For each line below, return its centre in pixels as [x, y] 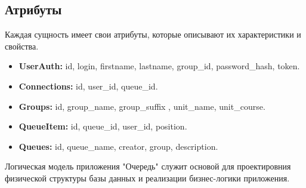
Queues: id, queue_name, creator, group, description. [118, 146]
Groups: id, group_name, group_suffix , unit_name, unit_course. [142, 106]
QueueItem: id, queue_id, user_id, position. [103, 126]
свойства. [22, 46]
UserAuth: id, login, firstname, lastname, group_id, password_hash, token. [159, 66]
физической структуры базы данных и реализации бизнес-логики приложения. [147, 178]
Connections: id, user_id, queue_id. [88, 86]
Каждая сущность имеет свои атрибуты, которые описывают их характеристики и [153, 34]
